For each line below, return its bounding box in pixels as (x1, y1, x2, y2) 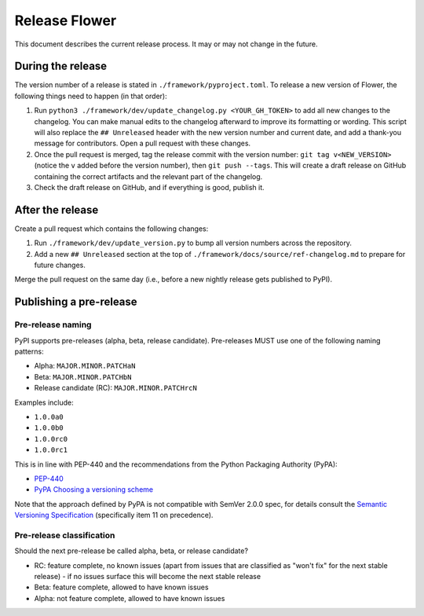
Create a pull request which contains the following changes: (14, 224, 209, 233)
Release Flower (14, 12, 117, 29)
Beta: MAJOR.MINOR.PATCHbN (34, 372, 132, 381)
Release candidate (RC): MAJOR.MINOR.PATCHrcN (34, 383, 198, 393)
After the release (14, 203, 99, 216)
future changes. (34, 260, 86, 270)
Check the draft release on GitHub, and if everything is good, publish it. (34, 182, 265, 192)
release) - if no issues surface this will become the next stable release (34, 571, 261, 581)
